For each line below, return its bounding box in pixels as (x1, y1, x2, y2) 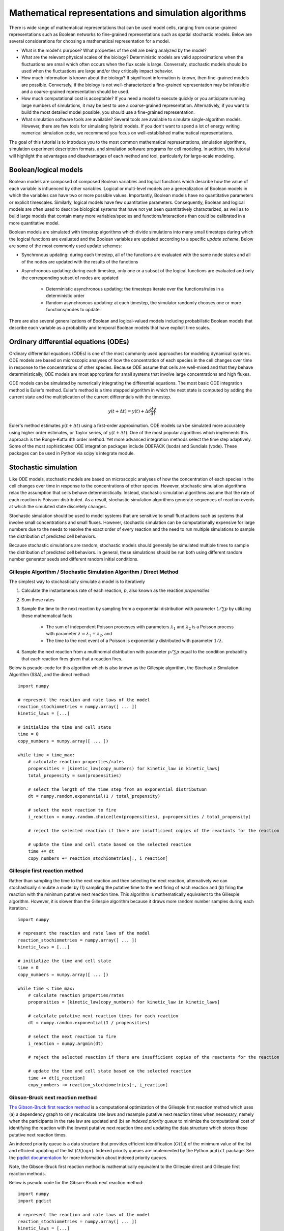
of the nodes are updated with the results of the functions (21, 259, 139, 264)
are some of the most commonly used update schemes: (9, 243, 122, 249)
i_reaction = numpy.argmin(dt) (28, 1040, 104, 1046)
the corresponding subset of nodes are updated (21, 275, 119, 281)
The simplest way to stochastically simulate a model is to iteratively (9, 579, 145, 584)
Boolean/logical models (9, 165, 83, 174)
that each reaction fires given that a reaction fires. (21, 655, 123, 662)
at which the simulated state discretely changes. (9, 504, 107, 510)
